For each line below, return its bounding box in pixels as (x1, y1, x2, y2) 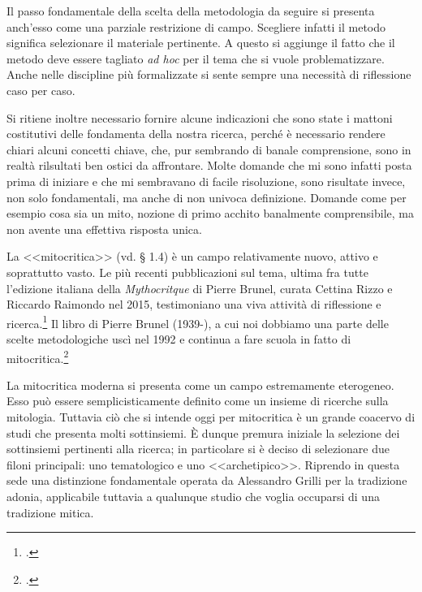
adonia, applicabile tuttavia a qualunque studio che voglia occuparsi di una (6, 487, 380, 504)
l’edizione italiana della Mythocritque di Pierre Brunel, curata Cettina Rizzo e (6, 279, 393, 296)
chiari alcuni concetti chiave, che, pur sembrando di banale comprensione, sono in (6, 140, 411, 158)
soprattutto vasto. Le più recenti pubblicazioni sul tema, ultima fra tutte (6, 263, 368, 280)
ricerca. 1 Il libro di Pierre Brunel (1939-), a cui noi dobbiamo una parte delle (6, 312, 389, 331)
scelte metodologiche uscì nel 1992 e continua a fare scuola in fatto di (6, 330, 351, 347)
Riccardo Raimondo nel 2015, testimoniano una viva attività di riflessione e (6, 296, 381, 313)
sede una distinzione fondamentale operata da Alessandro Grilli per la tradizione (6, 472, 407, 489)
